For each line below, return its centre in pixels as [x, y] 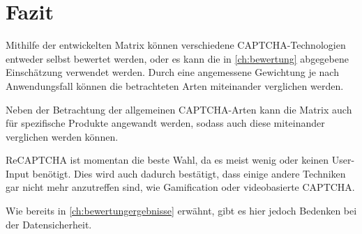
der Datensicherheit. [49, 224]
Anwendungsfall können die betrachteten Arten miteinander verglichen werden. [175, 85]
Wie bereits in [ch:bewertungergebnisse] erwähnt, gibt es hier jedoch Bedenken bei [181, 211]
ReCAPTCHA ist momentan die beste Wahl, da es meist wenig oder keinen [167, 160]
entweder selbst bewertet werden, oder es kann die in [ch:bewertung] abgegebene [177, 58]
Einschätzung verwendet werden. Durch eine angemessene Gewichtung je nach [172, 72]
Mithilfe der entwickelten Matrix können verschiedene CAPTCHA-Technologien [176, 45]
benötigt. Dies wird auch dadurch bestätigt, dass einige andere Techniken [189, 173]
